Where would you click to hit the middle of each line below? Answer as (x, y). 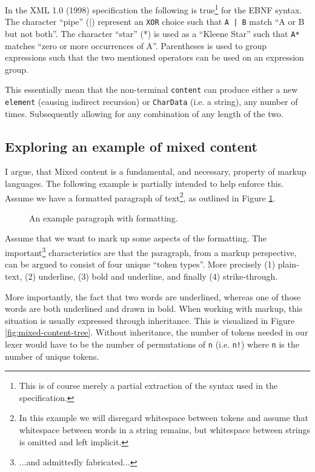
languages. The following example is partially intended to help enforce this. (144, 184)
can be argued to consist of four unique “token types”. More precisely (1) (140, 264)
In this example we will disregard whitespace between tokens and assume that (164, 418)
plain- (288, 264)
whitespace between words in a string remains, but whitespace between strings (164, 429)
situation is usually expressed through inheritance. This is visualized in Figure (150, 320)
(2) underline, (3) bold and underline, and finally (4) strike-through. (151, 276)
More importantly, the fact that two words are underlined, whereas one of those (153, 296)
